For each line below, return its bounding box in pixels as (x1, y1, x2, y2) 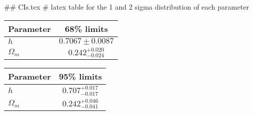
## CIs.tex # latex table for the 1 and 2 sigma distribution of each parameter (4, 2, 249, 12)
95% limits (59, 70, 102, 83)
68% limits (65, 22, 108, 34)
